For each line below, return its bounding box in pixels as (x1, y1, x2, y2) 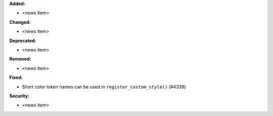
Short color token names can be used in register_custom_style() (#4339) (22, 83, 187, 90)
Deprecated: (9, 38, 36, 44)
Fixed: (9, 74, 23, 80)
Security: (9, 93, 30, 99)
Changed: (9, 19, 31, 25)
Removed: (9, 56, 31, 62)
